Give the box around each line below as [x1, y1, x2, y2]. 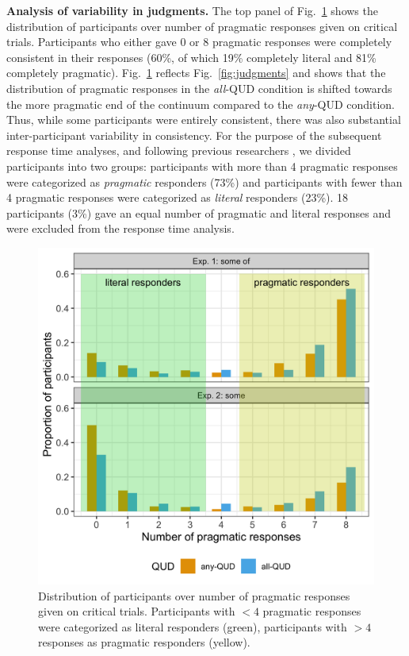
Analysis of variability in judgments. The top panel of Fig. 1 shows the [6, 2, 378, 18]
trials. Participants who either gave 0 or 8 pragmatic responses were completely [6, 33, 392, 50]
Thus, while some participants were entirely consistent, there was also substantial [6, 111, 401, 128]
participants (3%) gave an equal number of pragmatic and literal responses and [6, 204, 392, 221]
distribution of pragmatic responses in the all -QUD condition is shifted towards [6, 79, 392, 96]
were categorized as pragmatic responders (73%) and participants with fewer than [6, 173, 403, 190]
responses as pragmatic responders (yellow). [38, 634, 250, 650]
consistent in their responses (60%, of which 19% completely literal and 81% [6, 48, 377, 65]
